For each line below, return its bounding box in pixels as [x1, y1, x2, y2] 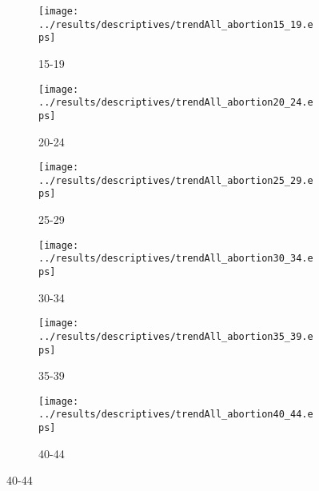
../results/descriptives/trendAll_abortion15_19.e [38, 18, 313, 30]
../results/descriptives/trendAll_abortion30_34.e [38, 253, 313, 265]
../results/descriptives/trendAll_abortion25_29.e [38, 174, 313, 186]
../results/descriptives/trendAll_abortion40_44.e [38, 409, 313, 421]
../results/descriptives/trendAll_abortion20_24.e [38, 97, 313, 109]
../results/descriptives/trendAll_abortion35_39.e [38, 330, 313, 342]
